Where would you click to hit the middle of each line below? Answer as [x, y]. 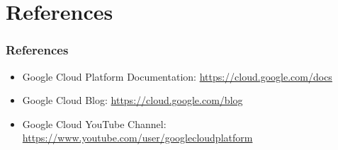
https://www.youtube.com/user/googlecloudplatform [137, 138]
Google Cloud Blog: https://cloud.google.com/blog [133, 100]
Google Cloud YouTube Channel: [94, 123]
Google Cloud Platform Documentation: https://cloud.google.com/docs [177, 76]
